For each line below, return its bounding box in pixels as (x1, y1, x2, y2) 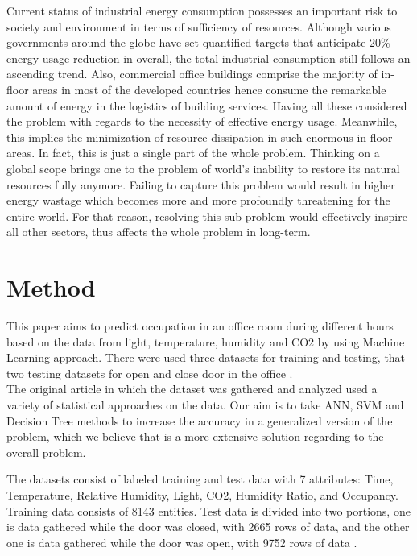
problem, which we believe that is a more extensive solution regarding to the (6, 428, 384, 445)
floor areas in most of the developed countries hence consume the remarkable (6, 81, 386, 98)
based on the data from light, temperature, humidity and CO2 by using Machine (6, 333, 405, 350)
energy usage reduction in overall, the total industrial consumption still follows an (6, 49, 411, 66)
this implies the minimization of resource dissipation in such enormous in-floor (6, 128, 393, 145)
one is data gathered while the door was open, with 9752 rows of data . (6, 533, 357, 550)
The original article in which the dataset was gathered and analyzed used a (6, 380, 378, 397)
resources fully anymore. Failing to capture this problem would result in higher (6, 176, 395, 193)
